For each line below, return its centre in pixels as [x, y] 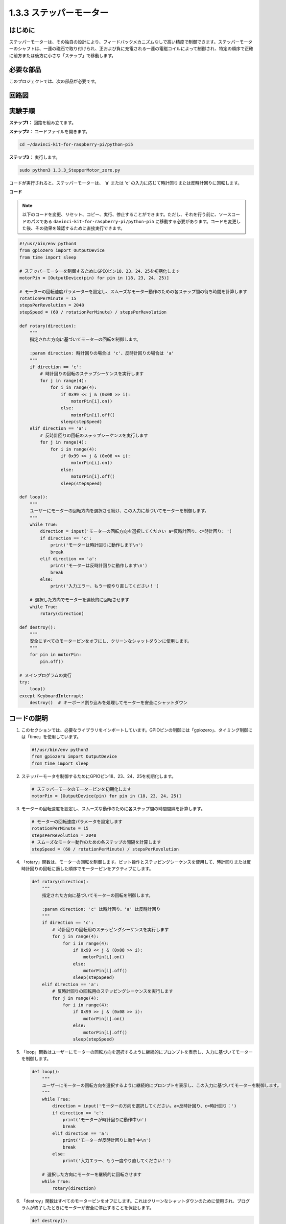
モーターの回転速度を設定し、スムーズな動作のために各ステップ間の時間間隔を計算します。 [113, 809]
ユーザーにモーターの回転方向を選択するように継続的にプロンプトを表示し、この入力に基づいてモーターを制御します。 [162, 1085]
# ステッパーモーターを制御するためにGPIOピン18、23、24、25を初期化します [100, 271]
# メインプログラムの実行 [46, 675]
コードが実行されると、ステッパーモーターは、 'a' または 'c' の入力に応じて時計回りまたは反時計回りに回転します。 [126, 183]
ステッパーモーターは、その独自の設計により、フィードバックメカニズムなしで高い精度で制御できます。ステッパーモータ [131, 42]
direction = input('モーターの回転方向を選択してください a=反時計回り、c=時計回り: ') [136, 531]
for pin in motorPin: [56, 655]
